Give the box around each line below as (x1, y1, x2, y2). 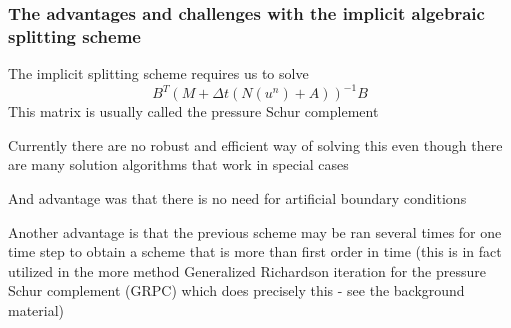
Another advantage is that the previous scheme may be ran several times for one (8, 221, 502, 242)
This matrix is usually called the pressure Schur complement (8, 101, 379, 122)
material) (8, 299, 65, 320)
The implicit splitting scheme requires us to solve (8, 63, 309, 84)
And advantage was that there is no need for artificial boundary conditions (8, 188, 467, 209)
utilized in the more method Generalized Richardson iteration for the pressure (8, 260, 486, 281)
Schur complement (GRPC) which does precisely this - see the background (8, 280, 465, 301)
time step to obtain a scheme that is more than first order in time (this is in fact (8, 241, 502, 262)
